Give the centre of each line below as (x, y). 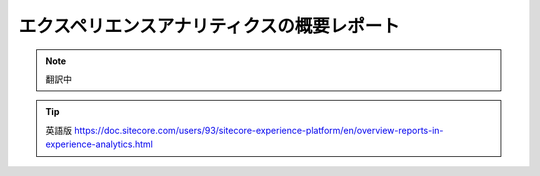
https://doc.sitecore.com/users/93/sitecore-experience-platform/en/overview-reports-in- (258, 130)
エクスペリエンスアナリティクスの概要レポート (209, 26)
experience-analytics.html (99, 144)
